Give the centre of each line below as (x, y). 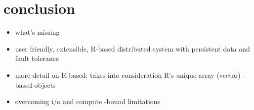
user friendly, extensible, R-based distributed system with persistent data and (132, 48)
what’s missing (37, 32)
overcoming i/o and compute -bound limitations (88, 101)
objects (45, 84)
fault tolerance (37, 58)
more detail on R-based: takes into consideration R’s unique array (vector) (128, 75)
